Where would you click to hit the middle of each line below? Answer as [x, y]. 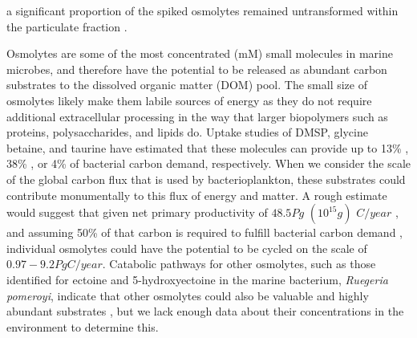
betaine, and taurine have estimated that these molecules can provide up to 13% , [208, 147]
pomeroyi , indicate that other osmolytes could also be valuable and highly [188, 295]
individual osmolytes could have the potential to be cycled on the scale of [187, 248]
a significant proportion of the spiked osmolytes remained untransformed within [202, 10]
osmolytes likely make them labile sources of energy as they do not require [189, 100]
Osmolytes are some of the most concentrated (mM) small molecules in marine [200, 53]
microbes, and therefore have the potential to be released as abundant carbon [197, 69]
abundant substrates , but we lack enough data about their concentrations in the [205, 311]
